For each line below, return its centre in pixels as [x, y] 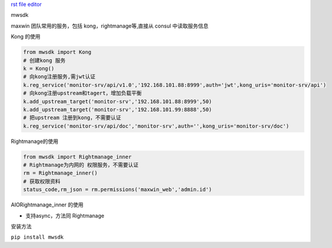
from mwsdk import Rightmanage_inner [77, 157]
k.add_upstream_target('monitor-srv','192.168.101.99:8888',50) [118, 109]
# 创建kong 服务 [44, 60]
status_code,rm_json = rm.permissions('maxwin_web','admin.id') [118, 190]
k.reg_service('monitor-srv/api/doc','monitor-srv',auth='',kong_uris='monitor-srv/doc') [156, 126]
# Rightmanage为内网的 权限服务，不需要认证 [81, 165]
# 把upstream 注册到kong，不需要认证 [72, 118]
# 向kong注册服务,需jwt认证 [59, 77]
